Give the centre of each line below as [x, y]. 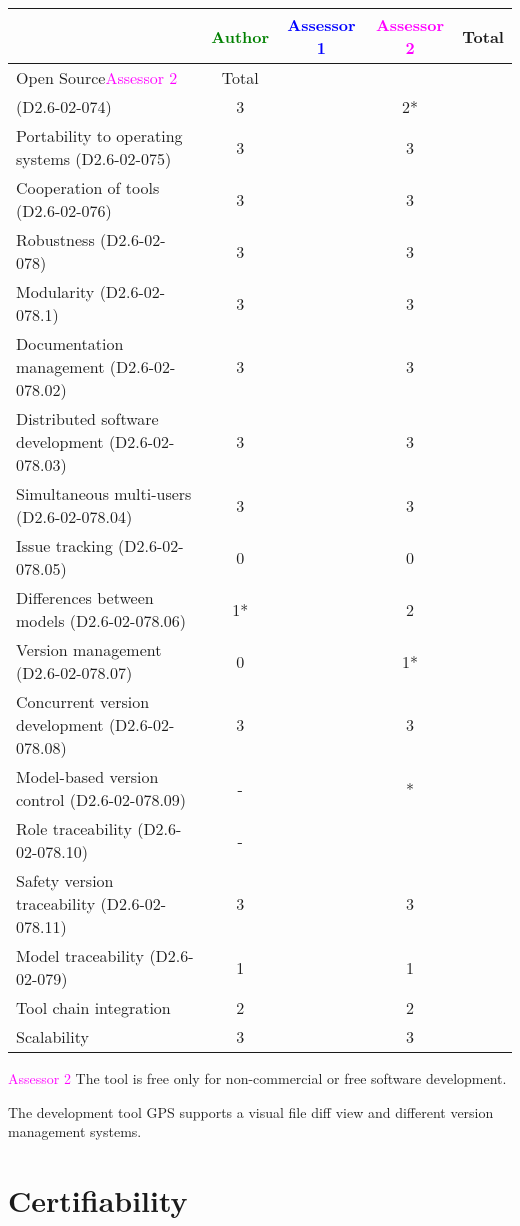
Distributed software [87, 418]
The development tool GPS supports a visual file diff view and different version [251, 1111]
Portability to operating [99, 135]
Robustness [55, 239]
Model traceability [80, 955]
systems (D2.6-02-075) [94, 158]
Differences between [85, 597]
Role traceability [74, 828]
